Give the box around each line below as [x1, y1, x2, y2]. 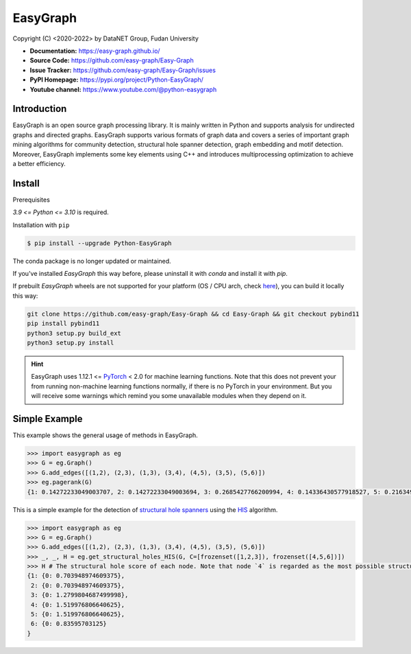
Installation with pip [12, 220, 70, 229]
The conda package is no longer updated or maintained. [12, 257, 171, 265]
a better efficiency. [12, 159, 66, 167]
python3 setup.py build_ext [27, 329, 121, 337]
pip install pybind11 [27, 320, 100, 327]
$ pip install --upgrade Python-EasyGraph [27, 239, 172, 247]
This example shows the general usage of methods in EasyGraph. [12, 431, 198, 439]
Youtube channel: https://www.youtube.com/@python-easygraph [29, 85, 217, 93]
